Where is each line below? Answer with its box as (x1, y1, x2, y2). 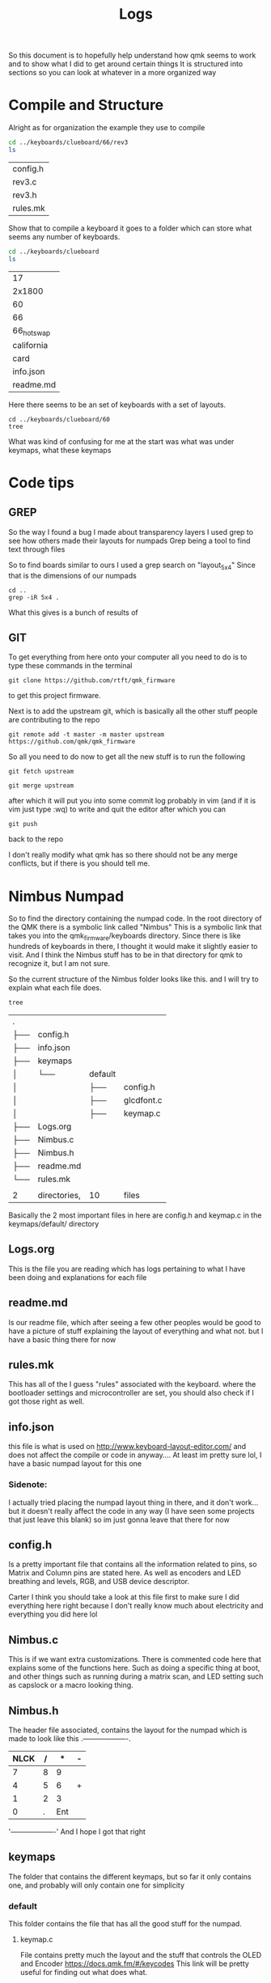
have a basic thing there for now (8, 1334, 116, 1344)
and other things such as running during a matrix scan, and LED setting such (8, 1672, 264, 1681)
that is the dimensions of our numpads (8, 570, 138, 580)
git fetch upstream (8, 768, 74, 776)
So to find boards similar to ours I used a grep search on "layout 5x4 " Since (8, 560, 256, 571)
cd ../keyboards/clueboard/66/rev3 (8, 138, 129, 146)
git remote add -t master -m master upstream (8, 731, 164, 739)
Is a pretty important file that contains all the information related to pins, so (8, 1559, 257, 1570)
